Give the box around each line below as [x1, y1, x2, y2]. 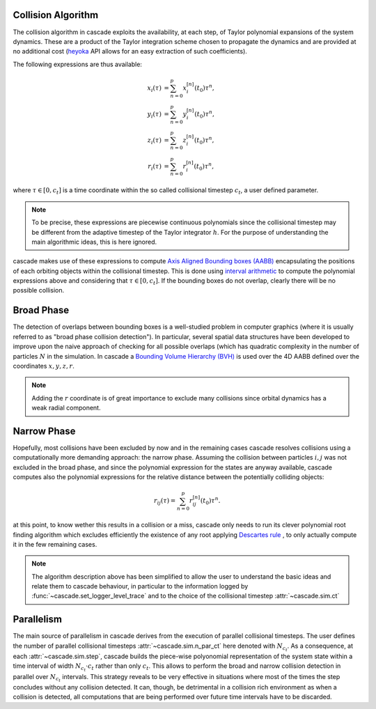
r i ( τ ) [147, 162, 162, 172]
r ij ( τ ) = [153, 497, 176, 506]
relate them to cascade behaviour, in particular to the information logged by [31, 582, 249, 591]
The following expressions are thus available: [13, 60, 143, 68]
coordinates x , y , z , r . [13, 361, 75, 370]
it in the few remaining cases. [13, 540, 97, 548]
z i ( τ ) [147, 136, 162, 146]
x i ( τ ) [147, 84, 162, 93]
